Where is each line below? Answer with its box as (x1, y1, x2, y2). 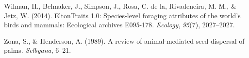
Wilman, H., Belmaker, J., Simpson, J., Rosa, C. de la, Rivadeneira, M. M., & (4, 1, 236, 11)
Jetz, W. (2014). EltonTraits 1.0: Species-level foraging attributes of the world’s (4, 10, 241, 20)
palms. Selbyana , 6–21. (4, 45, 71, 55)
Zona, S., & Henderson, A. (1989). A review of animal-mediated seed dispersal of (4, 35, 245, 46)
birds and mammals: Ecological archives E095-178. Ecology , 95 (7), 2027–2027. (4, 20, 235, 30)
